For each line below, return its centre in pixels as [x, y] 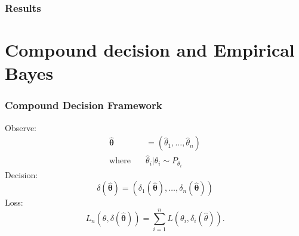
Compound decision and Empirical [150, 50]
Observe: [21, 127]
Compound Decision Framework [84, 105]
